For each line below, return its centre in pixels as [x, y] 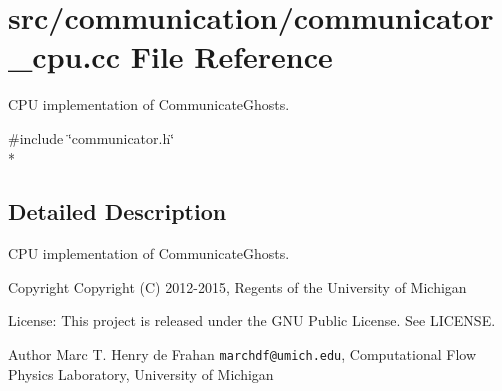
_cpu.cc [64, 56]
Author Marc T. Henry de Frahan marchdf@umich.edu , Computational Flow [242, 354]
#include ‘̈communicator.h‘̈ [91, 137]
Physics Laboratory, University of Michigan [141, 373]
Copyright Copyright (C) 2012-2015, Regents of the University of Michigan [237, 286]
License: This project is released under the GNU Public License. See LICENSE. [252, 320]
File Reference [231, 56]
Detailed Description [117, 211]
